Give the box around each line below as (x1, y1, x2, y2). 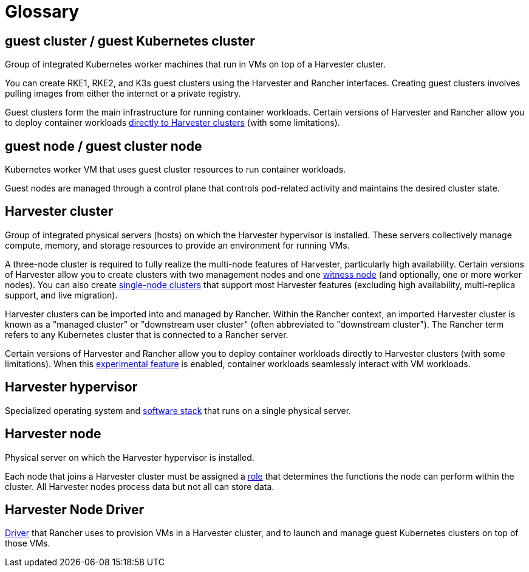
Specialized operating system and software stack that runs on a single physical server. (5, 405, 352, 416)
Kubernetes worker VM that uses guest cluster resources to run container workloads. (5, 164, 346, 175)
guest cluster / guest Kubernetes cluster (5, 33, 255, 49)
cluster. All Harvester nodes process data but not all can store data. (5, 481, 275, 492)
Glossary (5, 1, 80, 22)
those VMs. (5, 538, 50, 549)
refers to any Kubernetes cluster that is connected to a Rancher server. (5, 329, 288, 340)
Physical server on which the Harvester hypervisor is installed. (5, 452, 254, 463)
